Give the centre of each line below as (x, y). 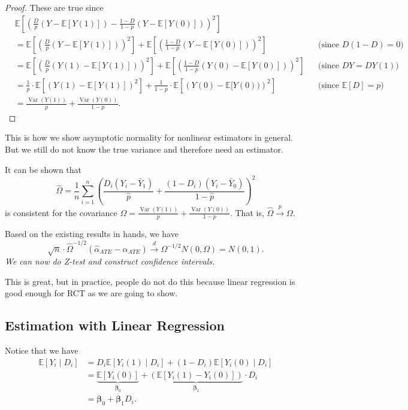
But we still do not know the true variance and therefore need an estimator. (144, 149)
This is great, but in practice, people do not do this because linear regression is (150, 281)
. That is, (247, 212)
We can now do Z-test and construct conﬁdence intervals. (110, 261)
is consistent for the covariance (61, 212)
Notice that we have (42, 350)
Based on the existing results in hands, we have (92, 234)
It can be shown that (43, 169)
